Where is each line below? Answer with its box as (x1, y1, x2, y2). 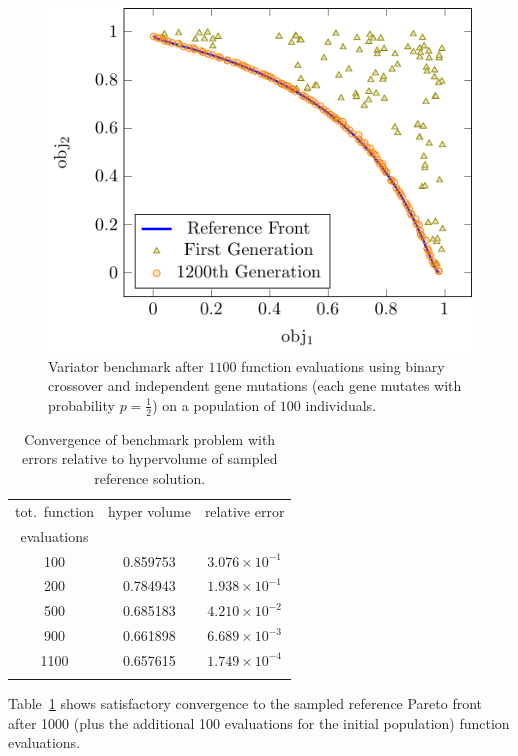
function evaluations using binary (241, 355, 445, 376)
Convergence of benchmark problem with (24, 428, 276, 449)
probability (48, 394, 115, 415)
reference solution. (94, 467, 206, 488)
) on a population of (152, 394, 276, 415)
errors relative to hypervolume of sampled (21, 448, 278, 469)
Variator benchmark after (48, 355, 204, 376)
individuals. (305, 394, 376, 415)
